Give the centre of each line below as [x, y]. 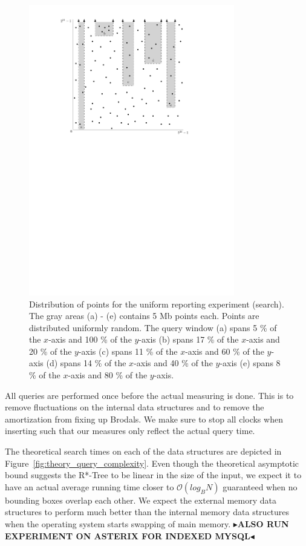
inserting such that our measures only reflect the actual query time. [130, 431]
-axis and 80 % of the [108, 375]
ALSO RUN [263, 524]
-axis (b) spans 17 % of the [189, 339]
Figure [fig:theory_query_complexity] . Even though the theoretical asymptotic [152, 463]
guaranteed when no [260, 486]
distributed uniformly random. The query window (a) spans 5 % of [153, 327]
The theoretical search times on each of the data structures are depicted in [143, 451]
